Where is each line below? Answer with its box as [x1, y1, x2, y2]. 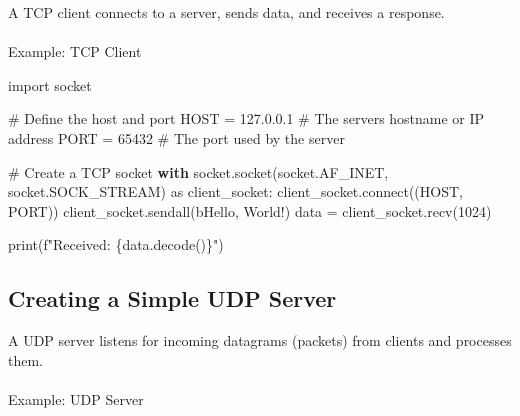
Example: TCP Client [8, 41, 142, 62]
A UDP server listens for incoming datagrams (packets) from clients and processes [8, 330, 512, 351]
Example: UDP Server [8, 388, 144, 409]
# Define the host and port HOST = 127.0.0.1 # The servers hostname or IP [8, 108, 485, 129]
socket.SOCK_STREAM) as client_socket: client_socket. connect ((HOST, [8, 181, 463, 202]
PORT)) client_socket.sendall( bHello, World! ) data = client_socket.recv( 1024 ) [8, 200, 492, 221]
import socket [8, 74, 92, 95]
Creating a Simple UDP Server [8, 283, 337, 314]
